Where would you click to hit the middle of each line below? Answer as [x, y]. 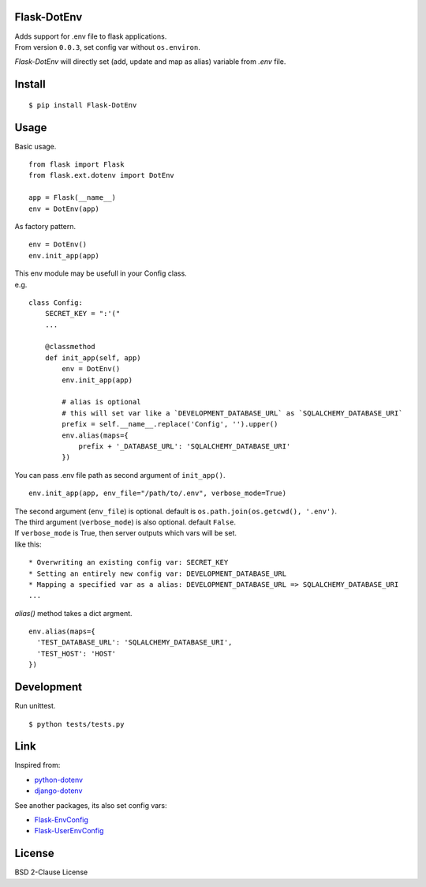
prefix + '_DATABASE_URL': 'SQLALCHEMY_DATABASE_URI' [185, 446]
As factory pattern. [45, 226]
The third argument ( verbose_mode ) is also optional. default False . [125, 522]
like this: [28, 544]
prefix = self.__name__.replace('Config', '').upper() [170, 424]
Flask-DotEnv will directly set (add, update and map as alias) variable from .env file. [150, 62]
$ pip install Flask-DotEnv [83, 105]
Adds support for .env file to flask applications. [91, 36]
